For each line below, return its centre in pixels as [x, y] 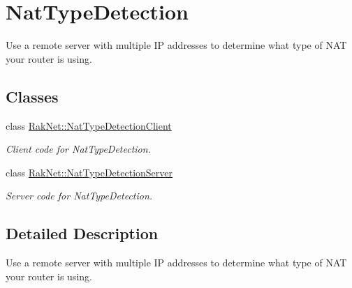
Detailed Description [82, 233]
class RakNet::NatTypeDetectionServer [89, 172]
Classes [32, 96]
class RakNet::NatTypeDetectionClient [89, 125]
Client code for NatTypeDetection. [78, 149]
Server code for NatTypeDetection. [79, 196]
